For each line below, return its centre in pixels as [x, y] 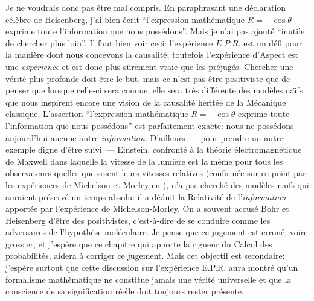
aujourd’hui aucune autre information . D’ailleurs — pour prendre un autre [145, 137]
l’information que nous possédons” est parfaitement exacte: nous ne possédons [150, 125]
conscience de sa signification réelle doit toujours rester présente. [125, 291]
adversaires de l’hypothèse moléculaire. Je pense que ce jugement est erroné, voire [157, 232]
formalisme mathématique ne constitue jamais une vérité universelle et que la [149, 279]
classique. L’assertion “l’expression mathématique [97, 114]
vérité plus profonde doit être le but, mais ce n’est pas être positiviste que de [148, 78]
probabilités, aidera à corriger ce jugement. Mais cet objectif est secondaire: [145, 255]
